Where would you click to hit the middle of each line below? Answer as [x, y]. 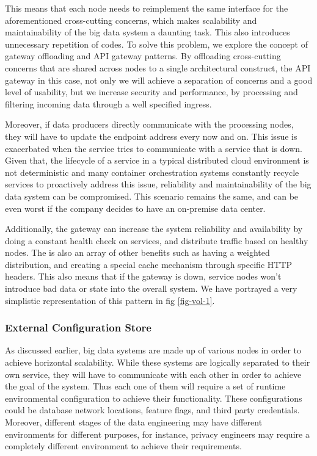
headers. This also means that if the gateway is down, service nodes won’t [143, 276]
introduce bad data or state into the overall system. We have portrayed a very [151, 288]
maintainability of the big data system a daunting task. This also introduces [148, 32]
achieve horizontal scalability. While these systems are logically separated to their [158, 362]
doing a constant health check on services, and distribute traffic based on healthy [157, 240]
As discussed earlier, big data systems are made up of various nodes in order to [153, 350]
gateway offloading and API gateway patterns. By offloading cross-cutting [143, 56]
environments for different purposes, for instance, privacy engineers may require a [157, 434]
